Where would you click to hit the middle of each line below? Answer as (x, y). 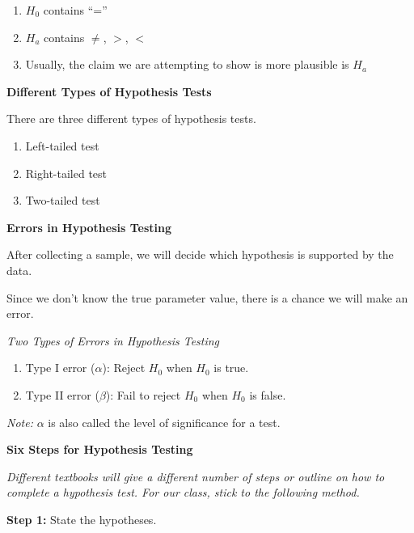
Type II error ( (62, 394)
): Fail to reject (143, 394)
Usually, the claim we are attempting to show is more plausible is (187, 64)
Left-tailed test (62, 145)
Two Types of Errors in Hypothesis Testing (113, 340)
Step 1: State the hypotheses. (82, 519)
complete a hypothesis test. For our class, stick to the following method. (183, 492)
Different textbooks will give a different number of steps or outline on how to (196, 476)
